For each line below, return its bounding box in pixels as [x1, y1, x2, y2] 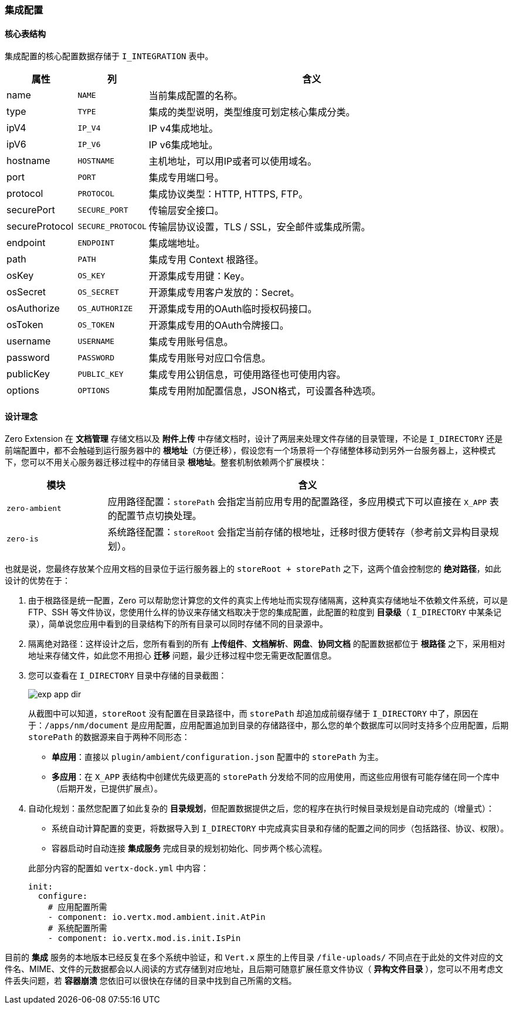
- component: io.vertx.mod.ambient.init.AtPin [47, 912, 266, 922]
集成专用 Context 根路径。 [148, 254, 264, 266]
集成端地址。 [148, 237, 205, 250]
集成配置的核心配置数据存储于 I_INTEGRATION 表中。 [5, 51, 213, 62]
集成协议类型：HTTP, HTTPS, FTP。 [148, 188, 308, 200]
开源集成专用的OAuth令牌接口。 [148, 319, 289, 332]
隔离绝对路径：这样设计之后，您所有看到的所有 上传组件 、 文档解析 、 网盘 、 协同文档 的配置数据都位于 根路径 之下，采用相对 [28, 639, 505, 649]
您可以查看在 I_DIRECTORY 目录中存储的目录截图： [28, 670, 227, 681]
